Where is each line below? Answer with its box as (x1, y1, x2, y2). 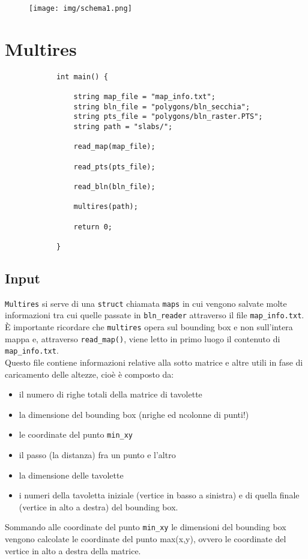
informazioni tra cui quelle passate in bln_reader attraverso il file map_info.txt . (5, 309, 304, 321)
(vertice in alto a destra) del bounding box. (19, 500, 178, 513)
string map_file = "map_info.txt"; (73, 92, 216, 101)
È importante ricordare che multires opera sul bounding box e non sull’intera (5, 321, 293, 333)
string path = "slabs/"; (73, 122, 173, 131)
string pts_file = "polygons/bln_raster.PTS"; (73, 112, 263, 121)
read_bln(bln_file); (73, 183, 156, 191)
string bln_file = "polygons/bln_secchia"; (73, 102, 250, 111)
